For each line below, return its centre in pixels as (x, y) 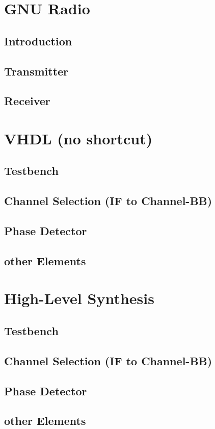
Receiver (27, 101)
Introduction (38, 41)
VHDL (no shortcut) (78, 138)
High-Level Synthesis (79, 298)
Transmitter (36, 71)
